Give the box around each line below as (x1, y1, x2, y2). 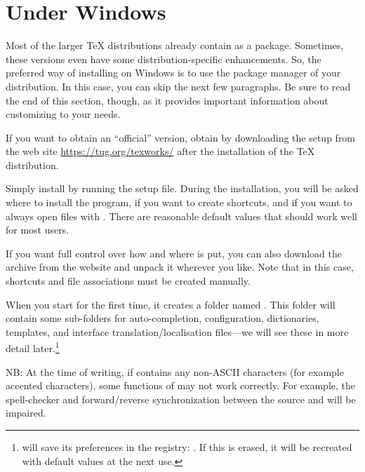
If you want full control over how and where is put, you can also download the (6, 245, 342, 260)
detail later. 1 (6, 339, 60, 356)
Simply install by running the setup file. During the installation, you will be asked (6, 181, 359, 196)
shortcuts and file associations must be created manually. (6, 274, 251, 288)
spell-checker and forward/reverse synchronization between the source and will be (6, 391, 356, 406)
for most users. (6, 222, 69, 237)
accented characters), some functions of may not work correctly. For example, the (6, 378, 356, 393)
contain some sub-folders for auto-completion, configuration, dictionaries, (6, 311, 319, 325)
